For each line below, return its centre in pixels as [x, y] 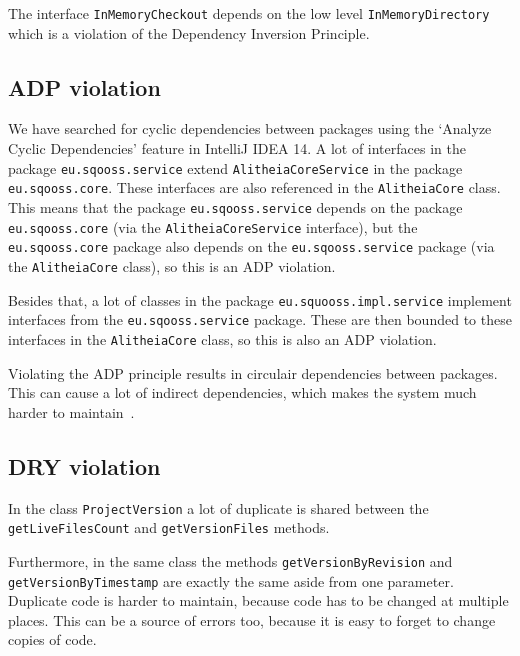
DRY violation [84, 465]
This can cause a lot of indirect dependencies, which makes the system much [242, 392]
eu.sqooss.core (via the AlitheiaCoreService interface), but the [213, 226]
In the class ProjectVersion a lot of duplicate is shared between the [218, 507]
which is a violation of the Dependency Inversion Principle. [189, 32]
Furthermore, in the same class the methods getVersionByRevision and [230, 560]
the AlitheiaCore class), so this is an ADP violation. [172, 265]
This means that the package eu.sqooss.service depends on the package [235, 206]
